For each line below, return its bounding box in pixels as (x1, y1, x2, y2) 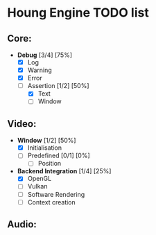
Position (37, 159, 62, 168)
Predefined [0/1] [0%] (27, 151, 90, 160)
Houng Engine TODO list (7, 5, 149, 21)
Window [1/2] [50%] (17, 137, 76, 145)
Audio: (7, 218, 37, 230)
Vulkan (27, 182, 48, 191)
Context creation (27, 198, 76, 206)
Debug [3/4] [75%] (17, 51, 73, 59)
